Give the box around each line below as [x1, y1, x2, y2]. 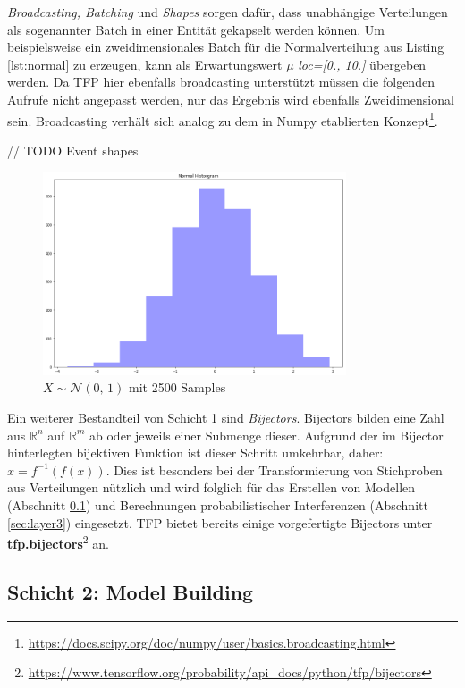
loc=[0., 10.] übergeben [298, 55, 427, 73]
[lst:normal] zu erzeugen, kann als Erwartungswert [7, 55, 283, 73]
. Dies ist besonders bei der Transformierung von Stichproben [106, 460, 443, 479]
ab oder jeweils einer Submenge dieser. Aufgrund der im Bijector [89, 425, 444, 444]
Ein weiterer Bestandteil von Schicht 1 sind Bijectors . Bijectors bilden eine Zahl [7, 408, 444, 426]
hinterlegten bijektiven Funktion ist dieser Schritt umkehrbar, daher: [7, 443, 384, 462]
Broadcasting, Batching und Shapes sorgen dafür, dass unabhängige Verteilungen [7, 3, 448, 21]
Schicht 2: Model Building [7, 577, 254, 605]
